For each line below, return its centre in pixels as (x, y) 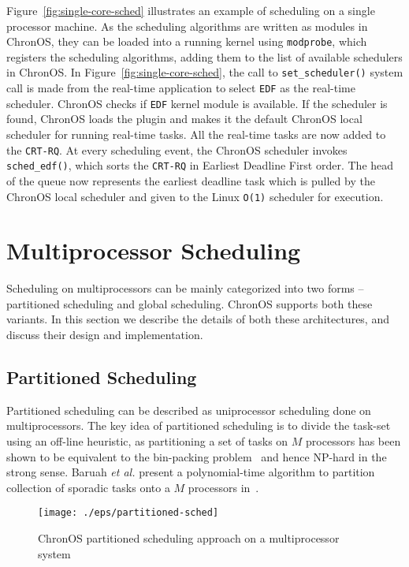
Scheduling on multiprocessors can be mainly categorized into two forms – (185, 288)
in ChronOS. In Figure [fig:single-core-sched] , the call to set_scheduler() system (205, 72)
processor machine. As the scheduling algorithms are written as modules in (187, 26)
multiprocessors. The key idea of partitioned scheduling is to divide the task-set (199, 425)
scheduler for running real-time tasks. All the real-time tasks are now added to (196, 134)
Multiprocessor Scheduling (154, 250)
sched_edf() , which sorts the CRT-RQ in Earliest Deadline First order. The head (200, 165)
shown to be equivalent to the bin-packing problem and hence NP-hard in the (197, 456)
